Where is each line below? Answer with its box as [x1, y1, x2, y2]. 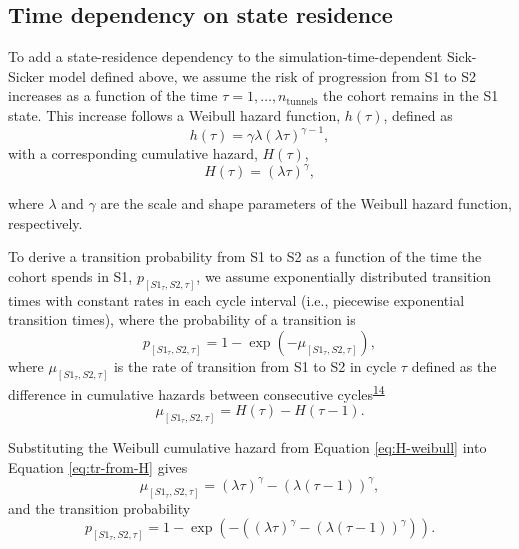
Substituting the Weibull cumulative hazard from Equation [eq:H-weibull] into [8, 436, 487, 457]
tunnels [286, 96, 318, 107]
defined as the [411, 356, 497, 376]
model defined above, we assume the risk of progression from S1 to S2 [48, 65, 476, 86]
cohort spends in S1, [8, 265, 133, 286]
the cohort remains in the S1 [323, 85, 499, 106]
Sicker [8, 65, 45, 86]
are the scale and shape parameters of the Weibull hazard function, [100, 193, 512, 214]
